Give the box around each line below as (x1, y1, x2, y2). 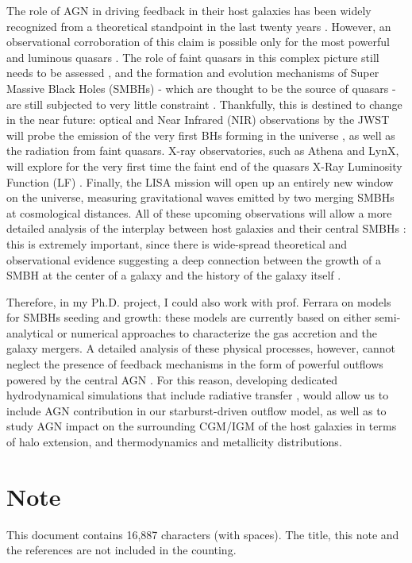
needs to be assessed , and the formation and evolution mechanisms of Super (6, 64, 379, 81)
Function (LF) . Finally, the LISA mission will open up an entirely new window (6, 173, 394, 190)
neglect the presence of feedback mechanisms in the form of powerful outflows (6, 356, 383, 372)
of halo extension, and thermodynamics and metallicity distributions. (6, 434, 342, 450)
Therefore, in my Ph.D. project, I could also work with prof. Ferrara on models (6, 293, 391, 310)
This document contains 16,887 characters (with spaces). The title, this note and (6, 526, 399, 542)
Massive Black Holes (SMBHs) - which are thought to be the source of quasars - (6, 79, 396, 96)
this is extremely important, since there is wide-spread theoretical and (6, 235, 348, 252)
